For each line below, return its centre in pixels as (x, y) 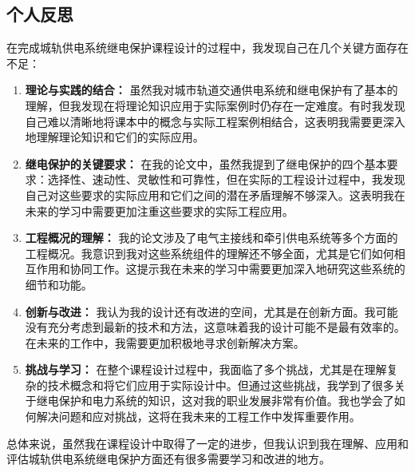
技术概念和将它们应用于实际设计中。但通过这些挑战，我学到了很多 (221, 385)
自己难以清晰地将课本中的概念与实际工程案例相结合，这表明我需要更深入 (215, 121)
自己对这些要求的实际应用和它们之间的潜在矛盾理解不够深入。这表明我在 (215, 194)
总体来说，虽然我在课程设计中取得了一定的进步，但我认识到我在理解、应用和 (207, 443)
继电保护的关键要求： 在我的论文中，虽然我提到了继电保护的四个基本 (206, 163)
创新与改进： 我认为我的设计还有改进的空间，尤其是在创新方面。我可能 (211, 311)
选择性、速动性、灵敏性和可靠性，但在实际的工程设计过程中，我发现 (226, 179)
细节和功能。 (59, 284)
